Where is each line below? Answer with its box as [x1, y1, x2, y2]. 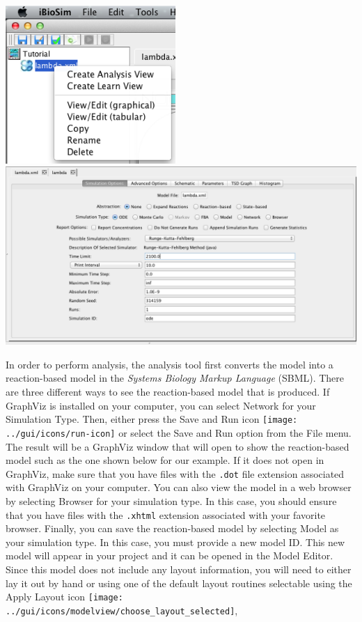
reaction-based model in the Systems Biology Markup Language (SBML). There [6, 371, 345, 385]
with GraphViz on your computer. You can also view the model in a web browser [6, 480, 352, 495]
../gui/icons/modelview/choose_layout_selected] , [6, 602, 238, 617]
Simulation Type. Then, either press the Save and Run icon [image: [6, 412, 298, 426]
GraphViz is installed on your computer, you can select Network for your [6, 398, 316, 412]
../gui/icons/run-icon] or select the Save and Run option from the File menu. [6, 425, 352, 440]
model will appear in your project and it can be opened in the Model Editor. [6, 548, 333, 563]
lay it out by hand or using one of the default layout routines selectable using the [6, 575, 352, 590]
